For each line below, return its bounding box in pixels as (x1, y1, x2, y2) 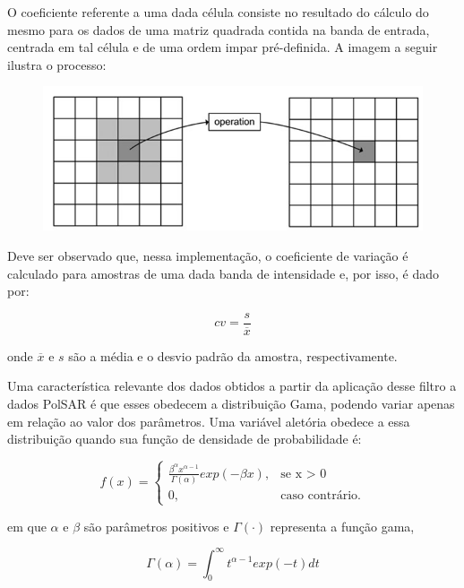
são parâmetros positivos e (83, 516, 229, 535)
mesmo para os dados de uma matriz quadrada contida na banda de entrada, (7, 20, 430, 39)
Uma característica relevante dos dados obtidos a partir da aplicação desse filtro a (7, 376, 457, 395)
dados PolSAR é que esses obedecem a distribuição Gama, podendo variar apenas (7, 393, 455, 412)
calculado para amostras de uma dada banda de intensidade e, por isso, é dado (7, 264, 439, 282)
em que (7, 516, 47, 535)
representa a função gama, (270, 516, 415, 535)
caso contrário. (280, 489, 361, 503)
